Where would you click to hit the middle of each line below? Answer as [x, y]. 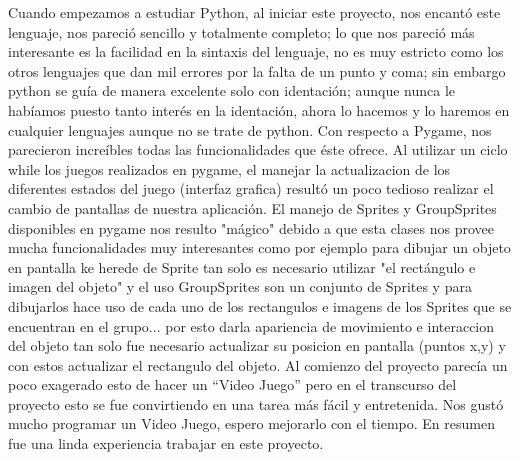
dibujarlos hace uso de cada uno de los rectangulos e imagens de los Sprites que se [260, 305]
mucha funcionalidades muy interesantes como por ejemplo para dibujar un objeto [259, 247]
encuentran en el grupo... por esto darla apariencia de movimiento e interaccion [251, 325]
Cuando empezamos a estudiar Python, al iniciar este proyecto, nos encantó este [254, 12]
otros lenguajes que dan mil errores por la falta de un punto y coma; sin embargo [257, 70]
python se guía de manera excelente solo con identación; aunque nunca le [232, 90]
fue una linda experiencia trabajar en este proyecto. [166, 443]
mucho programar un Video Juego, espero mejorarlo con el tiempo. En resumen [251, 423]
